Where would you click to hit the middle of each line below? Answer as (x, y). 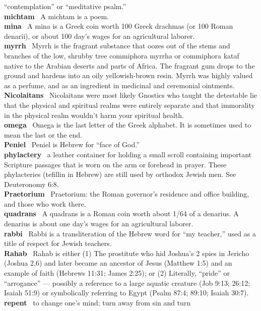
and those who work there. (45, 203)
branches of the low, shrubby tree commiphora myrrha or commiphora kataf (122, 55)
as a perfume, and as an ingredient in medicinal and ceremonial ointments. (119, 85)
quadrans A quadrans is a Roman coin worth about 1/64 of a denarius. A (121, 213)
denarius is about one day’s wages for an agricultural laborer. (99, 224)
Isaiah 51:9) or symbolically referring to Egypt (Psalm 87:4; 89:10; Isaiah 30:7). (126, 293)
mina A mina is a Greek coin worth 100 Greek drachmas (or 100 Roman (119, 26)
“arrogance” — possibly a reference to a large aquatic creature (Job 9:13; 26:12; (127, 283)
